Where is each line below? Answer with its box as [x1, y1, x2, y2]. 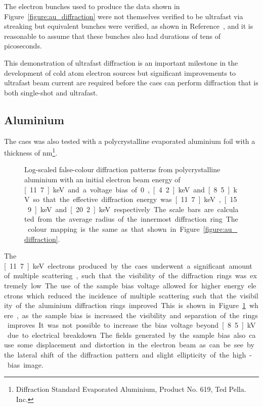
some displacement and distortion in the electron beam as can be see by [17, 339, 254, 350]
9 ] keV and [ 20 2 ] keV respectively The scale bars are [27, 204, 214, 214]
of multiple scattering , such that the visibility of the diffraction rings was [4, 270, 247, 281]
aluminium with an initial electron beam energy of [24, 174, 181, 184]
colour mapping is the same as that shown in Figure [27, 223, 200, 234]
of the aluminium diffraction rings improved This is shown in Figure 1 [16, 300, 246, 311]
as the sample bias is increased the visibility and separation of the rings [22, 310, 258, 320]
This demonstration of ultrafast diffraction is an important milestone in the [4, 57, 238, 68]
